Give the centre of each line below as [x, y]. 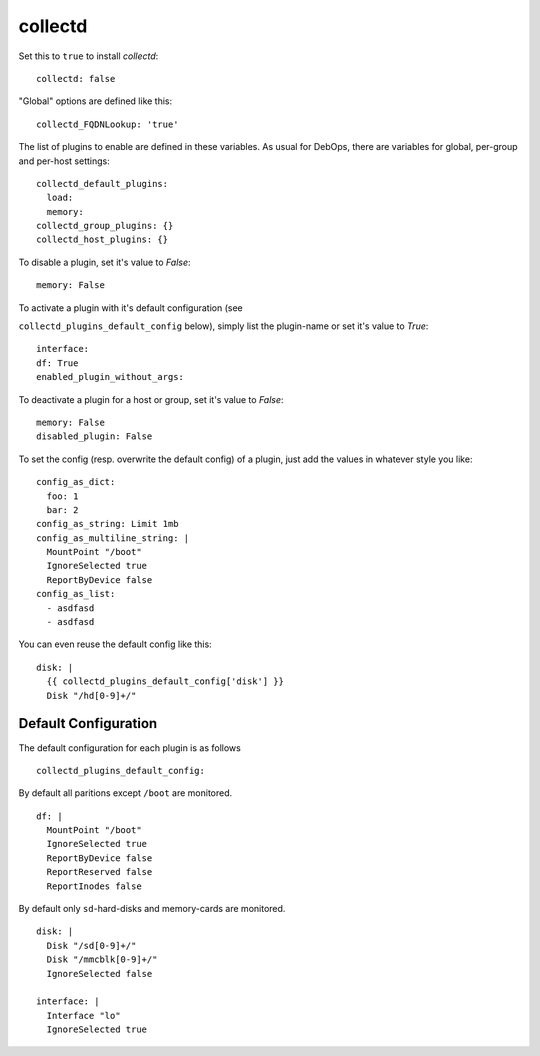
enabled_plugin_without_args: [110, 377]
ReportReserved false [99, 872]
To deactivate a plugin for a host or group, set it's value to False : [151, 399]
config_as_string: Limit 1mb [107, 524]
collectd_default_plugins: [102, 183]
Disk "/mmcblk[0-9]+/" [102, 959]
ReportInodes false [94, 886]
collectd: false [76, 78]
